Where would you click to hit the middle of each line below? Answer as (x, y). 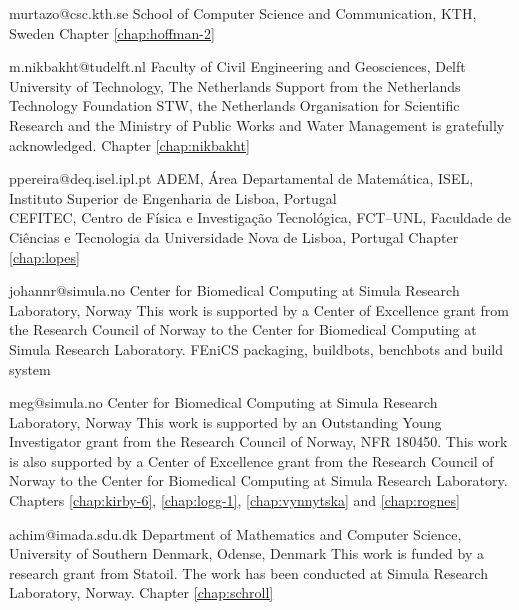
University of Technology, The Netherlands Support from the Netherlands (235, 85)
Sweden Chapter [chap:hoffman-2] (112, 32)
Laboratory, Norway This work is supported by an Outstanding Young (225, 421)
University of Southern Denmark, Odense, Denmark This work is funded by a (246, 553)
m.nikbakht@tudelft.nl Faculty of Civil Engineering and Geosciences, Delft (237, 66)
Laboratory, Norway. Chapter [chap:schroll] (141, 592)
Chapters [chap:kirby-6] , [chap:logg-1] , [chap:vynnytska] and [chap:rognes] (234, 500)
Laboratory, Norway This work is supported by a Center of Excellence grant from (259, 309)
